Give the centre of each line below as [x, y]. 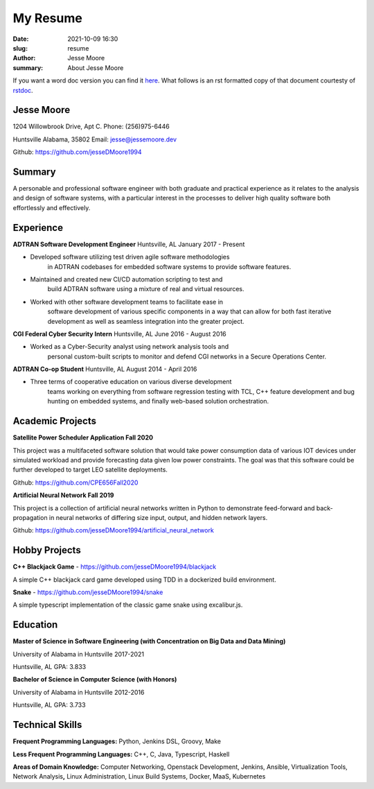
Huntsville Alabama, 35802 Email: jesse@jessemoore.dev [95, 139]
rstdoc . [23, 90]
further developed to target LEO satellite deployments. [90, 470]
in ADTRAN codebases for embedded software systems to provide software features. [169, 266]
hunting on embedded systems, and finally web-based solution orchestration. [158, 401]
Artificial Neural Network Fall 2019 [63, 495]
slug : [20, 48]
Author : [24, 58]
